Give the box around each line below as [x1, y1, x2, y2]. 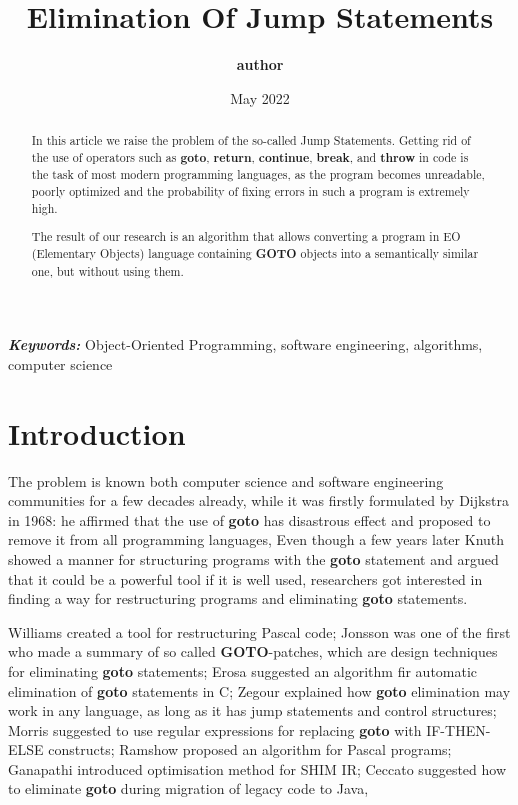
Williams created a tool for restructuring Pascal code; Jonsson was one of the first [8, 621, 511, 642]
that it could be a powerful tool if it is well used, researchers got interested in [8, 568, 483, 589]
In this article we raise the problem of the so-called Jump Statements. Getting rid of [31, 132, 471, 149]
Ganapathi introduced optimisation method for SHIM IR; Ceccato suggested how [8, 758, 507, 779]
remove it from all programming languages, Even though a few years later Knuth [8, 529, 505, 550]
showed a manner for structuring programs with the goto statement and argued [8, 548, 499, 569]
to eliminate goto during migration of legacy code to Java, [8, 778, 369, 799]
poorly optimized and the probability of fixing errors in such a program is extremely [31, 183, 470, 200]
